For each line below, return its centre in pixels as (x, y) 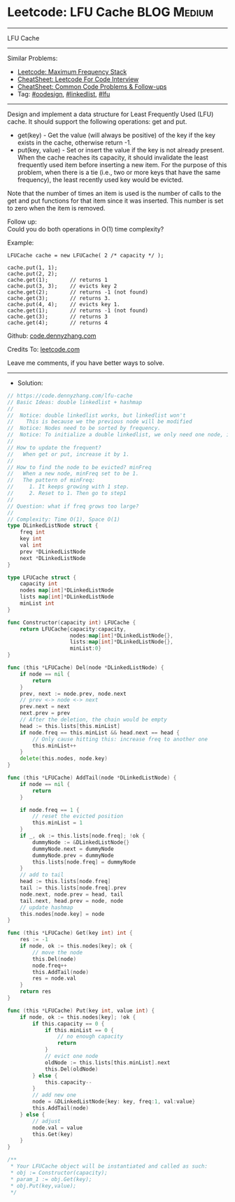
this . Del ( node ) (55, 959)
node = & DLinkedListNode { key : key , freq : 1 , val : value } (114, 1102)
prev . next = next (45, 707)
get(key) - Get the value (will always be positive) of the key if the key (116, 135)
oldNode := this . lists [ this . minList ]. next (107, 1063)
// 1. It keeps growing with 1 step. (69, 487)
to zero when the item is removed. (56, 208)
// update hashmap (47, 907)
